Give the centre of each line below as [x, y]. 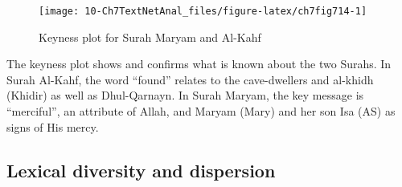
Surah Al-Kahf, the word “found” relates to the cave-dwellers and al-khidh [190, 79]
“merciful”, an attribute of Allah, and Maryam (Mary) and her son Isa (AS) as [201, 111]
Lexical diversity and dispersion [141, 170]
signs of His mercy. [53, 126]
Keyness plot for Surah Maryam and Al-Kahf [150, 37]
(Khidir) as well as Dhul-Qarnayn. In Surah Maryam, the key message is [185, 95]
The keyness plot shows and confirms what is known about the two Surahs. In [199, 64]
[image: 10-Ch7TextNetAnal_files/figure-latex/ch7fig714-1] [203, 11]
